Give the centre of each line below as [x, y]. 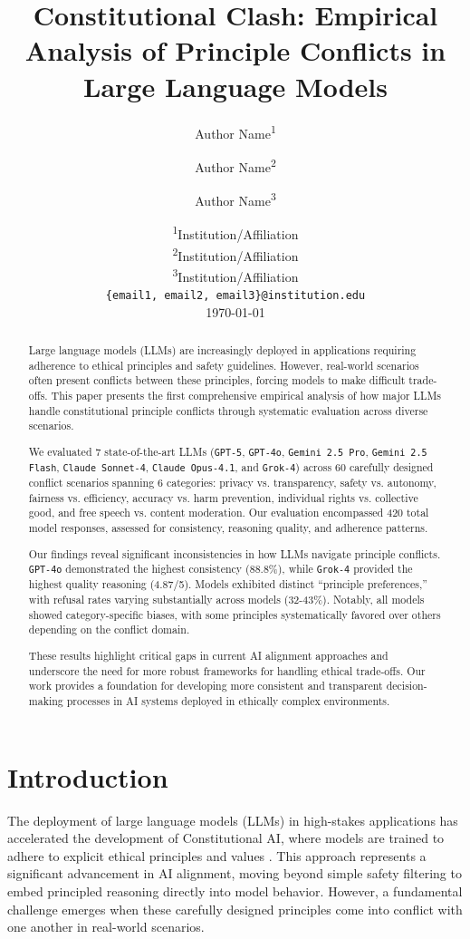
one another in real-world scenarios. [106, 927]
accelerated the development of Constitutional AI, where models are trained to [226, 838]
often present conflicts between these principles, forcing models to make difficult [217, 380]
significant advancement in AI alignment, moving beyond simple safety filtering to [235, 873]
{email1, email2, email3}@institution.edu [235, 295]
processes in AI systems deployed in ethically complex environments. [228, 700]
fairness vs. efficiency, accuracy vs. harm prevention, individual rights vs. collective [223, 497]
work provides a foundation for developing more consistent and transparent [206, 686]
